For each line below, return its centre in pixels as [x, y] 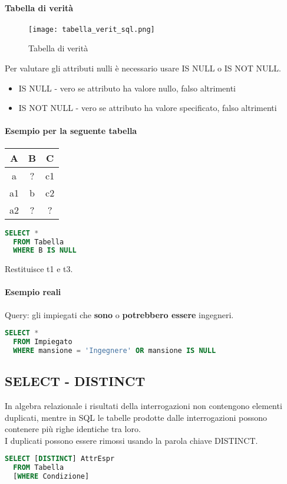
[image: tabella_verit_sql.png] [92, 29]
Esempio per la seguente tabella [71, 131]
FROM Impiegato [43, 342]
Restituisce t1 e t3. [39, 269]
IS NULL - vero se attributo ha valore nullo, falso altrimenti [127, 88]
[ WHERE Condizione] [51, 477]
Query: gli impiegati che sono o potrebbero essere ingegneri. [119, 314]
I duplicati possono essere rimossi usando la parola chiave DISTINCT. [131, 440]
